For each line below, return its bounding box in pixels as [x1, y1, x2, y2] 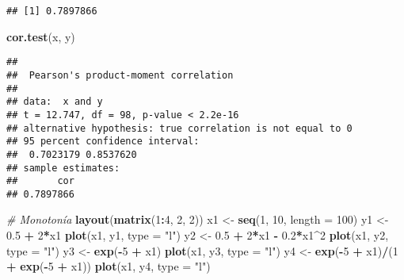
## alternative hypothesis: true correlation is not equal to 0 [6, 122, 353, 134]
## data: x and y [6, 96, 103, 108]
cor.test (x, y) [6, 28, 75, 44]
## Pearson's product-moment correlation [6, 69, 234, 81]
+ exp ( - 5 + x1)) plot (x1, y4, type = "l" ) [6, 258, 211, 274]
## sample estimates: [6, 162, 120, 174]
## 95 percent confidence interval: [6, 136, 200, 148]
